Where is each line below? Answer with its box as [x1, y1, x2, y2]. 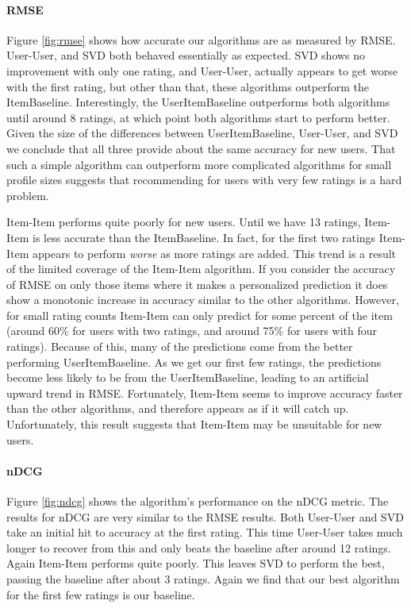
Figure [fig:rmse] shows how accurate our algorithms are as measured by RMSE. [6, 31, 396, 48]
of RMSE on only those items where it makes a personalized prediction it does [6, 275, 388, 292]
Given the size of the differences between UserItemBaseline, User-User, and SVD [6, 125, 398, 141]
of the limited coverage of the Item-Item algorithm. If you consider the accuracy [6, 260, 396, 277]
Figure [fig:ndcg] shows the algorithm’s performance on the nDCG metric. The [6, 493, 389, 510]
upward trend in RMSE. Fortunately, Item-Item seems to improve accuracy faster [6, 384, 403, 401]
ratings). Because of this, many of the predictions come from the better [6, 338, 353, 355]
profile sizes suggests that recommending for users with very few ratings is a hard [6, 171, 402, 188]
